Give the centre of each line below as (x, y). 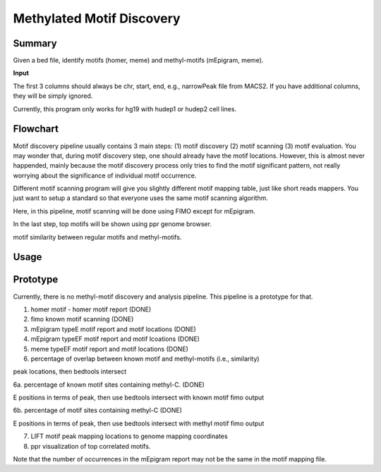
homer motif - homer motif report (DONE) (91, 309)
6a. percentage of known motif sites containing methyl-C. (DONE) (109, 385)
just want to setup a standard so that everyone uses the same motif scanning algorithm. (140, 198)
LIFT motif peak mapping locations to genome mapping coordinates (129, 436)
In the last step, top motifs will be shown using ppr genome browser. (112, 224)
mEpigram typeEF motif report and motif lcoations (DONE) (115, 339)
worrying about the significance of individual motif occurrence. (105, 175)
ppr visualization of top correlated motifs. (91, 446)
